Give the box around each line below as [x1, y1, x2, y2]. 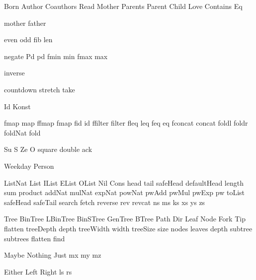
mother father [4, 17, 46, 28]
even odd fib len [4, 34, 53, 45]
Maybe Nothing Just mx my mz [4, 250, 101, 260]
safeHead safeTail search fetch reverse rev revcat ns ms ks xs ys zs [4, 197, 205, 207]
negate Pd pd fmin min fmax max [4, 51, 108, 61]
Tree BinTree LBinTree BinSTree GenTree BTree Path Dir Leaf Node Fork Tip [4, 213, 246, 224]
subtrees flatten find [4, 233, 65, 243]
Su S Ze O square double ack [4, 144, 92, 154]
